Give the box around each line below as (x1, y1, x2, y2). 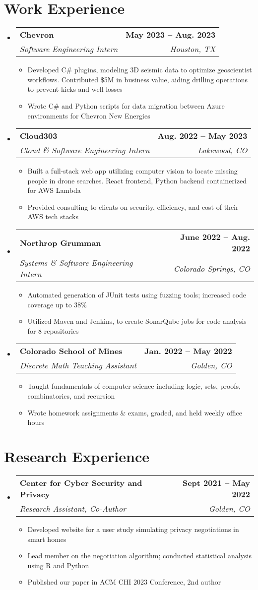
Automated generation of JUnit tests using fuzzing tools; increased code (27, 290, 247, 300)
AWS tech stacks (27, 211, 79, 222)
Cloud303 (19, 130, 58, 142)
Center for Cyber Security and (19, 476, 142, 488)
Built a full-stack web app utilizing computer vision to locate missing (27, 166, 238, 176)
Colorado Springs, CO (173, 262, 250, 274)
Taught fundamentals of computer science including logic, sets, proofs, (27, 381, 241, 391)
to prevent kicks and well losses (27, 84, 123, 94)
